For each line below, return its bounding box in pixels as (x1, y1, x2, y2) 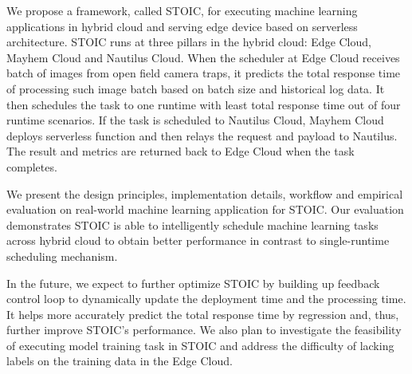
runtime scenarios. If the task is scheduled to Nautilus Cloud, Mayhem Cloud (6, 112, 384, 128)
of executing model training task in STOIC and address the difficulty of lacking (6, 337, 394, 353)
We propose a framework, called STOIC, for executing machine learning (6, 2, 358, 18)
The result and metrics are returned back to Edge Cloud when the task (6, 143, 355, 159)
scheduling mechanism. (6, 247, 118, 264)
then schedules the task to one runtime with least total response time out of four (6, 96, 401, 112)
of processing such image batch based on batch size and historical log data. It (6, 80, 385, 96)
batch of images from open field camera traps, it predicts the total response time (6, 65, 401, 81)
